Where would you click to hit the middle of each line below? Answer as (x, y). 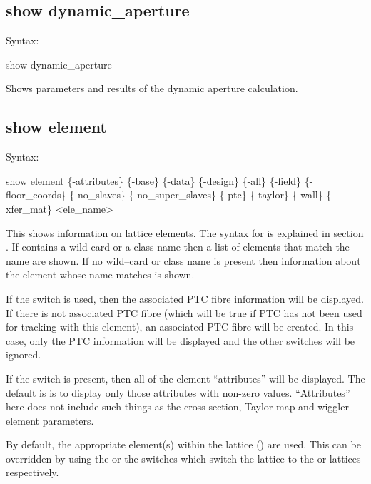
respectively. (32, 472)
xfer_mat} (29, 208)
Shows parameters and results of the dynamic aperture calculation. (152, 88)
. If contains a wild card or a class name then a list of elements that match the (178, 247)
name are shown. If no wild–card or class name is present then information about (183, 260)
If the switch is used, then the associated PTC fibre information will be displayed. (185, 298)
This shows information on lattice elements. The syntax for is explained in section (185, 232)
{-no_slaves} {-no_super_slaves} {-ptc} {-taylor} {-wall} (196, 195)
